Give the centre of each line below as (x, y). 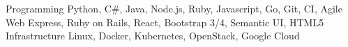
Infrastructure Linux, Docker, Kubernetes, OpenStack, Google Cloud (153, 36)
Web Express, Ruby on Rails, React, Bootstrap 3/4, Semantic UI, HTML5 (165, 22)
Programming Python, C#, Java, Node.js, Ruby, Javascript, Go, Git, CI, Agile (174, 8)
